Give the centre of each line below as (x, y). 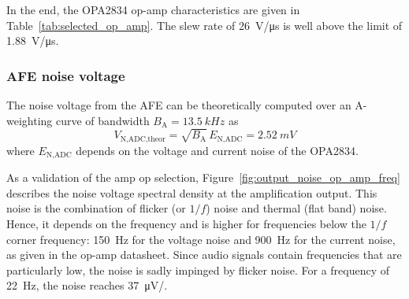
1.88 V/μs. (33, 41)
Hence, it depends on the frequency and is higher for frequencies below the (186, 224)
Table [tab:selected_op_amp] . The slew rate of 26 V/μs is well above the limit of (204, 25)
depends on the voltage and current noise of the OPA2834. (217, 150)
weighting (30, 120)
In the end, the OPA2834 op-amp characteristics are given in (153, 9)
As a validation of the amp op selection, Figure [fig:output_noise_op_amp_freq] (203, 177)
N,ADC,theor (143, 139)
